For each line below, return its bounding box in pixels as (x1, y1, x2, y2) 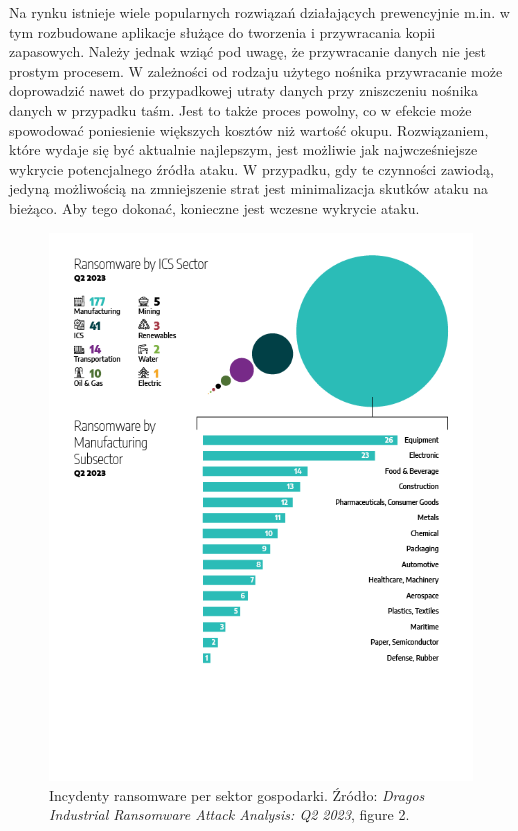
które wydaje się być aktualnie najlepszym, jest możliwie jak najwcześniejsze (9, 139, 478, 160)
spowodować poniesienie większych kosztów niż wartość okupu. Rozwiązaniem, (9, 119, 489, 140)
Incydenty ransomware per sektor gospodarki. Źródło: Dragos (49, 784, 425, 805)
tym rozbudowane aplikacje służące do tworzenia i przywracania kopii (9, 21, 436, 42)
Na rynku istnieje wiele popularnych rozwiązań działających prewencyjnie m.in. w (9, 2, 510, 22)
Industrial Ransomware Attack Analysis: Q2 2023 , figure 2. (49, 804, 410, 825)
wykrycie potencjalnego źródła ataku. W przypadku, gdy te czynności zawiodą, (9, 158, 494, 179)
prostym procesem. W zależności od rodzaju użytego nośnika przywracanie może (9, 60, 503, 81)
